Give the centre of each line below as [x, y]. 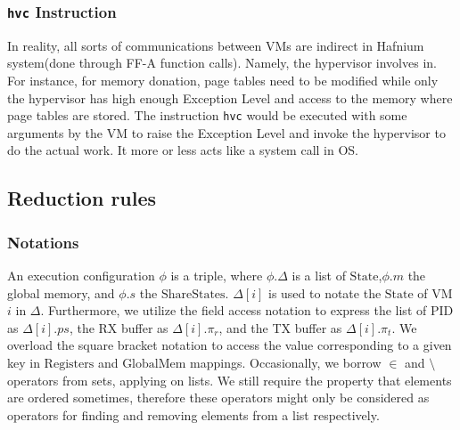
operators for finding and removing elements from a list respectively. [193, 414]
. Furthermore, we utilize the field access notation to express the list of [234, 310]
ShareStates [193, 294]
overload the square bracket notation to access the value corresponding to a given [230, 345]
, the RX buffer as [119, 327]
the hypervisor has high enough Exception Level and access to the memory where [230, 97]
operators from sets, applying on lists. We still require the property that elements [230, 380]
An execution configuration [81, 275]
